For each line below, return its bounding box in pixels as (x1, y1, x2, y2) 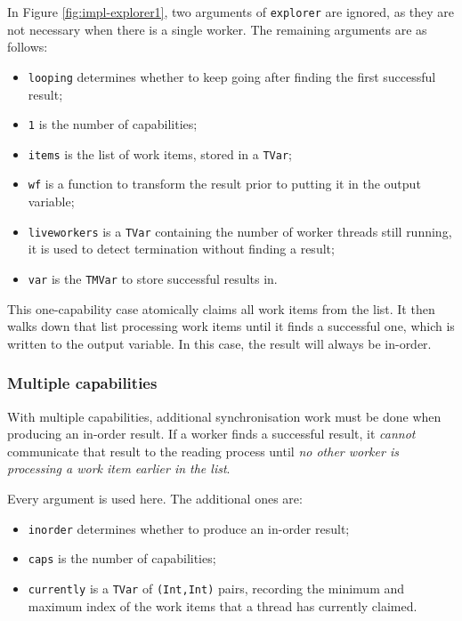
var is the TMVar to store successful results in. (28, 269, 278, 287)
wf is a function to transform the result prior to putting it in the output (28, 174, 421, 193)
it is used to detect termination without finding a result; (28, 239, 335, 258)
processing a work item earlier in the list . (7, 459, 231, 478)
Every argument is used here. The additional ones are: (7, 488, 303, 507)
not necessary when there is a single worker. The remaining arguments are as (7, 20, 427, 38)
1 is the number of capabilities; (28, 115, 198, 133)
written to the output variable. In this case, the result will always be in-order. (7, 334, 432, 352)
